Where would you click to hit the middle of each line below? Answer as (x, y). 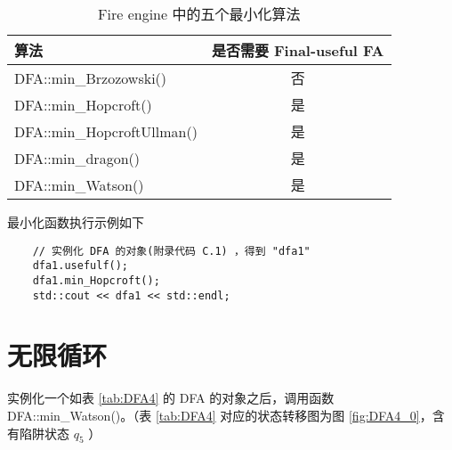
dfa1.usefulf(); (81, 266)
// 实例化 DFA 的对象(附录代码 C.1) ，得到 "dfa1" (171, 251)
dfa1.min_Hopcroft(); (96, 280)
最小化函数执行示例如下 (76, 222)
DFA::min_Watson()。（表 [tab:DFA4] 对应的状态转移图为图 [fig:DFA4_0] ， (220, 415)
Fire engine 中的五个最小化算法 (199, 14)
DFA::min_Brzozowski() (91, 78)
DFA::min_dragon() (77, 158)
